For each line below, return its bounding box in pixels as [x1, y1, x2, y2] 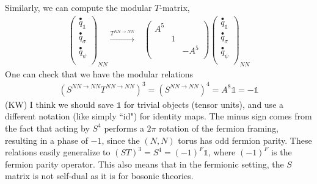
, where [208, 146, 236, 158]
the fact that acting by [5, 121, 90, 134]
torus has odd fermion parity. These [178, 133, 312, 146]
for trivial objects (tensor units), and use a [124, 97, 284, 110]
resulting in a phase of [5, 133, 88, 146]
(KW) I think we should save [5, 97, 114, 110]
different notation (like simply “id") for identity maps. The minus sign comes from [5, 110, 312, 122]
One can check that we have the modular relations [5, 67, 194, 80]
